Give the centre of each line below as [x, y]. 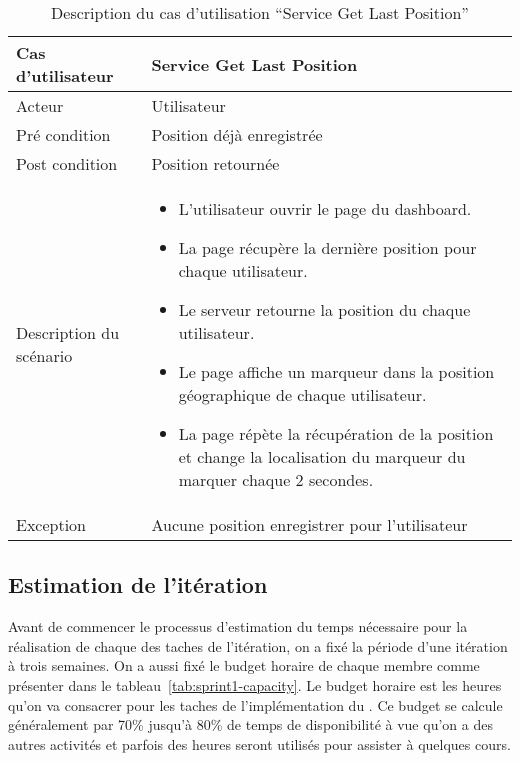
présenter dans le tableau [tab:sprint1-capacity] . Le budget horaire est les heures [255, 684]
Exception [51, 524]
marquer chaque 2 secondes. [276, 479]
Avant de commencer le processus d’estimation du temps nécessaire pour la [238, 626]
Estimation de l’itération [138, 584]
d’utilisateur [65, 75]
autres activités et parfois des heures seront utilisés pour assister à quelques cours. [259, 743]
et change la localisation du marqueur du [322, 456]
